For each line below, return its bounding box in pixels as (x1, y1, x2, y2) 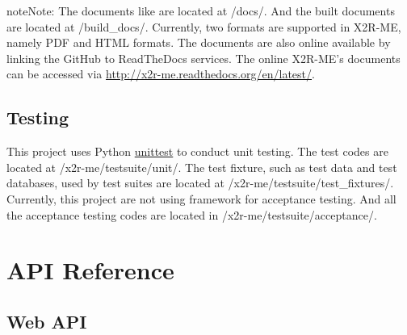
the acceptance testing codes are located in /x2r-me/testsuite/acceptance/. (6, 206, 377, 223)
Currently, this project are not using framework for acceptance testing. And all (6, 190, 397, 207)
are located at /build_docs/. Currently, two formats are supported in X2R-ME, (6, 18, 401, 35)
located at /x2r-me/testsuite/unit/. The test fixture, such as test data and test (6, 158, 397, 175)
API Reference (6, 253, 174, 287)
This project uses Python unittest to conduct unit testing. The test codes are (6, 143, 388, 160)
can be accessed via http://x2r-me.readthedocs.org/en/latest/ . (6, 65, 315, 82)
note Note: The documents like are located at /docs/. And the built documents (6, 2, 395, 19)
